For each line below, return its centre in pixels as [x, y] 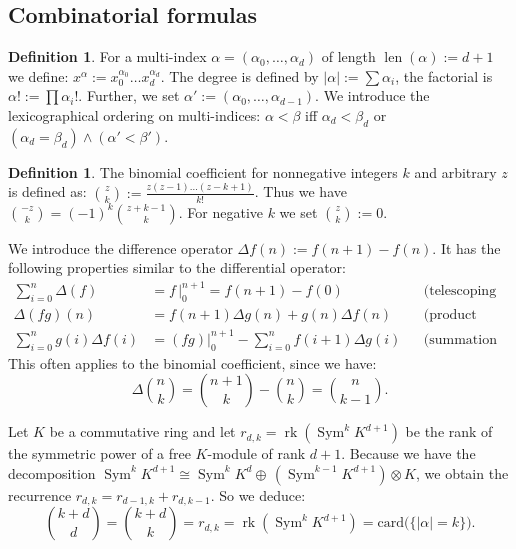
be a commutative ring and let [142, 431]
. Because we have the [408, 453]
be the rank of [449, 431]
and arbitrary [455, 171]
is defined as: [47, 191]
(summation [460, 339]
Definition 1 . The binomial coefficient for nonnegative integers [203, 171]
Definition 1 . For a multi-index [107, 56]
